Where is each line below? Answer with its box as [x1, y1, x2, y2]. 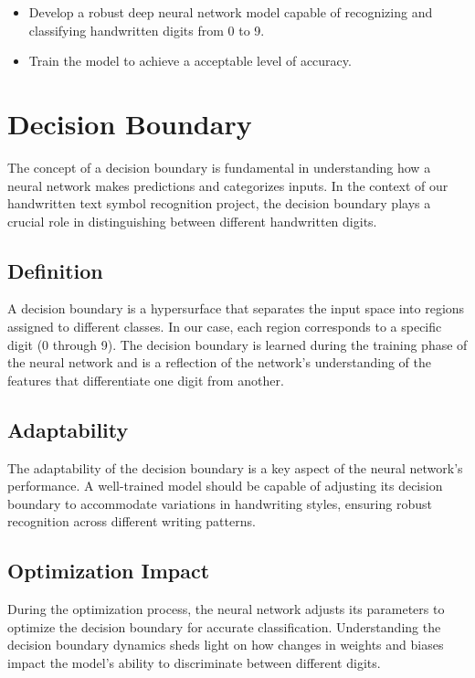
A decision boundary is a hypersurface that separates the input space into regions [7, 299, 465, 318]
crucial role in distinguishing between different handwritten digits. [7, 211, 377, 230]
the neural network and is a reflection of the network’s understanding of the [7, 353, 432, 372]
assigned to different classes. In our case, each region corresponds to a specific [7, 317, 442, 336]
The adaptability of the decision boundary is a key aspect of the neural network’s [7, 458, 463, 477]
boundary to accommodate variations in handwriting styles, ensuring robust [7, 493, 432, 513]
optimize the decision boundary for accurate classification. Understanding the [7, 617, 441, 636]
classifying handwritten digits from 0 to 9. [28, 20, 265, 39]
